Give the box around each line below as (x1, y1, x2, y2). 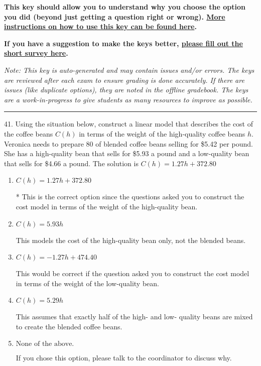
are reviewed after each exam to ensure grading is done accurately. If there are (4, 74, 244, 85)
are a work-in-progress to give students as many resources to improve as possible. (4, 94, 252, 104)
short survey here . (4, 48, 68, 58)
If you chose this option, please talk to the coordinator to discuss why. (16, 352, 232, 363)
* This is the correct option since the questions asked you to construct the (16, 191, 244, 202)
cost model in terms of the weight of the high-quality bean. (16, 201, 198, 211)
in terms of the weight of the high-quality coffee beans (79, 128, 245, 139)
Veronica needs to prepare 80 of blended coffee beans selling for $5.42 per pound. (4, 138, 253, 149)
